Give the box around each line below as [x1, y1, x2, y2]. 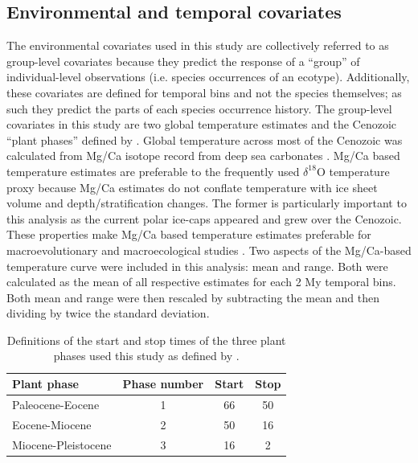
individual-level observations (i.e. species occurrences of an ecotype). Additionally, [6, 68, 410, 85]
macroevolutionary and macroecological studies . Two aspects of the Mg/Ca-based [6, 241, 412, 258]
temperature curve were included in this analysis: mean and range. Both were [6, 257, 388, 274]
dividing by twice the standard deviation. [6, 305, 210, 322]
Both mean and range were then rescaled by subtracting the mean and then [6, 289, 380, 305]
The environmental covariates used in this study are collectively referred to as [6, 37, 389, 54]
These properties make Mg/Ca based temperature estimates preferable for [6, 226, 371, 243]
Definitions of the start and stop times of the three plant [6, 331, 286, 348]
